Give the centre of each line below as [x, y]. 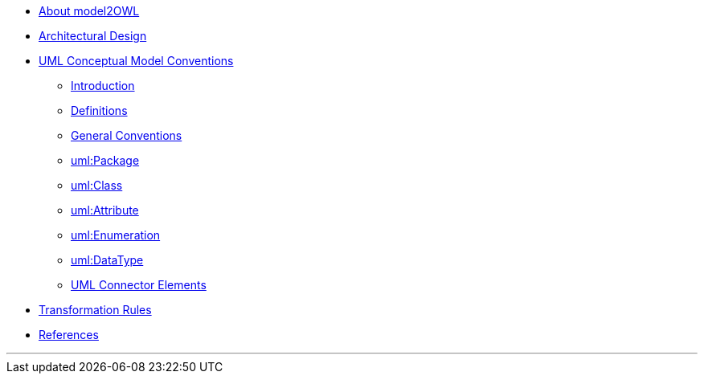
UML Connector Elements [139, 285]
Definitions [99, 110]
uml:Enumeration [116, 235]
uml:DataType [107, 260]
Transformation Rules [95, 310]
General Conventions [127, 135]
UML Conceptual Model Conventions [136, 61]
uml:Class [97, 185]
